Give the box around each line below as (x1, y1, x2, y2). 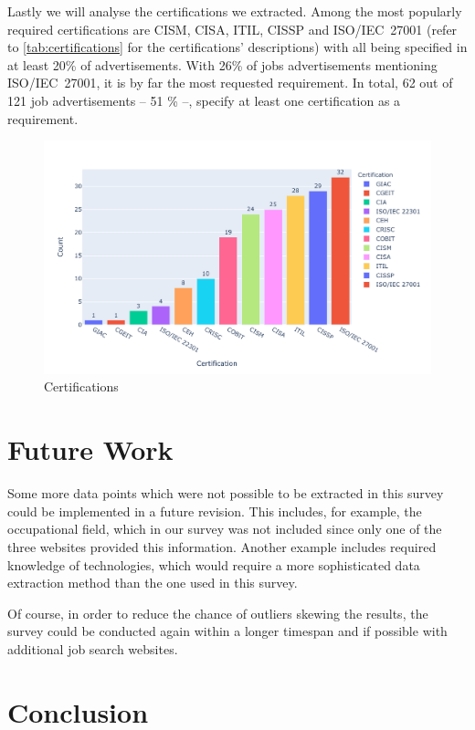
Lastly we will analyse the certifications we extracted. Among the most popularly (7, 2, 462, 20)
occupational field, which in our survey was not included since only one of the (7, 519, 442, 538)
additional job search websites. (7, 639, 178, 658)
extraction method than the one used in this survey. (7, 573, 298, 592)
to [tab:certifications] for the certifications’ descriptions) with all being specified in (7, 37, 468, 57)
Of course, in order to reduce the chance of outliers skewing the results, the (7, 603, 428, 622)
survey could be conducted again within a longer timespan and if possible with (7, 621, 448, 641)
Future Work (7, 431, 174, 468)
